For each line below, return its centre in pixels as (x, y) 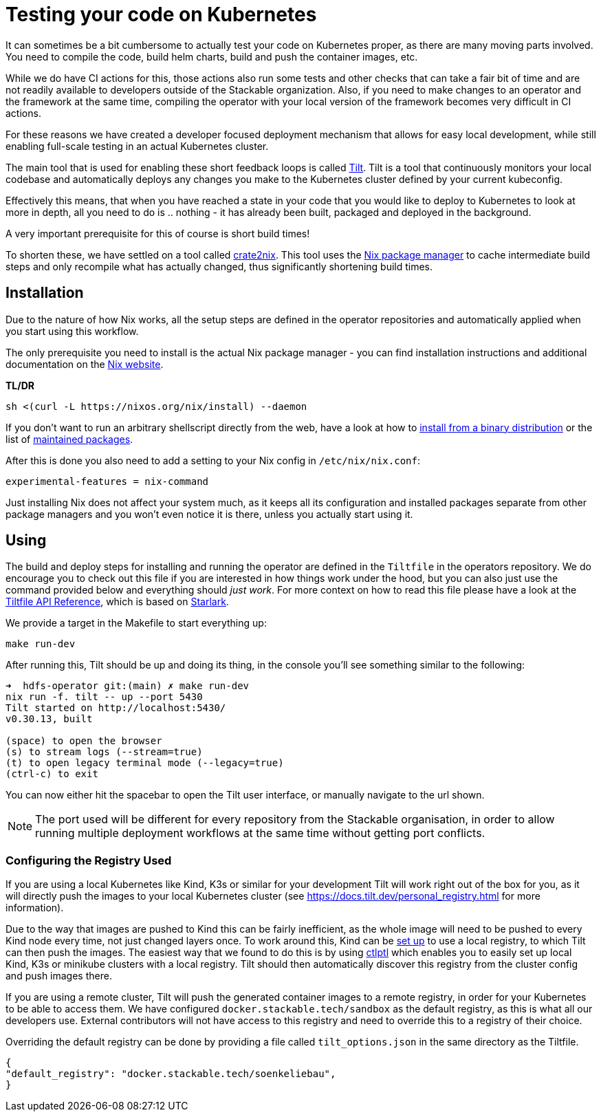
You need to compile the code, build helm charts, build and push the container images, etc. (212, 56)
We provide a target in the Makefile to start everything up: (136, 623)
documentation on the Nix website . (85, 364)
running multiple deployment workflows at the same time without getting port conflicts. (260, 833)
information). (35, 908)
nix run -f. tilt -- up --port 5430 (104, 697)
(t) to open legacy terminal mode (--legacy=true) (145, 763)
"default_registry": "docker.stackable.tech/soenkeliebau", (171, 1074)
